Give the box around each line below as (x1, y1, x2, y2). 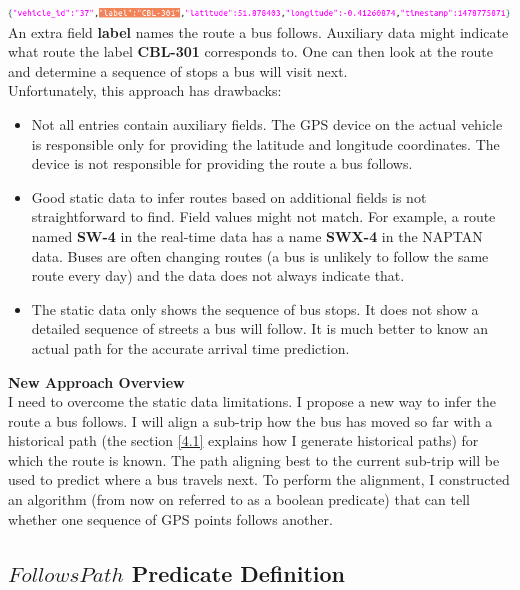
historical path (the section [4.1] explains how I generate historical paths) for (8, 430, 479, 451)
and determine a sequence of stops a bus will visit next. (8, 60, 348, 81)
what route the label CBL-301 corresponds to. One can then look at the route (8, 41, 493, 62)
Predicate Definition (131, 557, 345, 588)
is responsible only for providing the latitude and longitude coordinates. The (31, 133, 500, 154)
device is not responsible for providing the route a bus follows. (31, 153, 413, 174)
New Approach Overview (8, 371, 185, 392)
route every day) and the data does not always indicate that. (31, 265, 405, 286)
